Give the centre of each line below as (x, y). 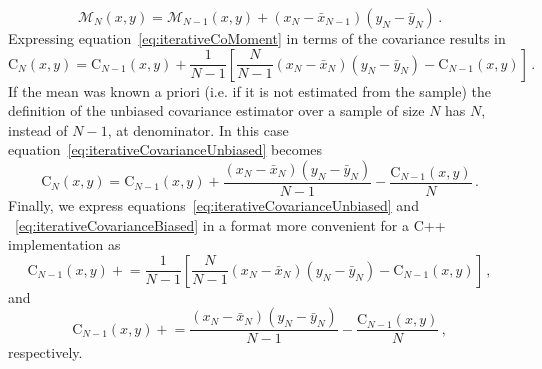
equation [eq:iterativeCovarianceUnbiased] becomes (165, 149)
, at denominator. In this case (198, 129)
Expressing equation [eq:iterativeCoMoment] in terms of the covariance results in (257, 38)
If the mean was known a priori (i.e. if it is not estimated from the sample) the (249, 90)
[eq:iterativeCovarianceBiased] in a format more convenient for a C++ (230, 224)
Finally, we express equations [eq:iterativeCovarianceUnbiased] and (213, 205)
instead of (38, 129)
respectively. (45, 352)
